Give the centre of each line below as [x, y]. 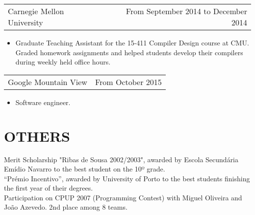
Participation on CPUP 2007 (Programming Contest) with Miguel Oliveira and [123, 197]
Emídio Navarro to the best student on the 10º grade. [85, 169]
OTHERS [37, 136]
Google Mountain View [48, 82]
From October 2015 [128, 82]
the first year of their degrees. [49, 188]
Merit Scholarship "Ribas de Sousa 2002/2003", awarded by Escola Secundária [121, 159]
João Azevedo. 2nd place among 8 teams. [66, 207]
